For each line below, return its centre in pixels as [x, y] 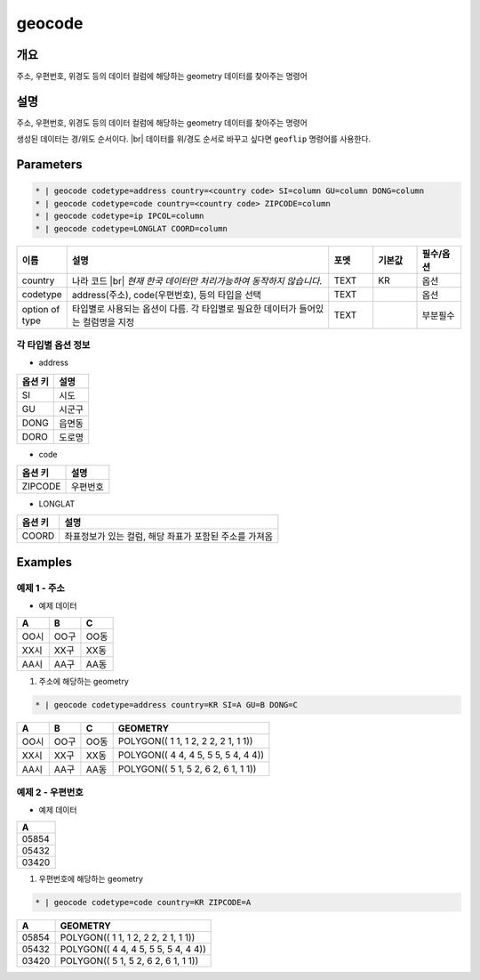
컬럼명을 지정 [108, 322]
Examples [44, 562]
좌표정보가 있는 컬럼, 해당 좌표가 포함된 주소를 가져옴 [168, 537]
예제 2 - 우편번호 [50, 792]
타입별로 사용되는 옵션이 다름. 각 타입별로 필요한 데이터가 [184, 309]
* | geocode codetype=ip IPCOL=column [120, 216]
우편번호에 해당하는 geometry [91, 879]
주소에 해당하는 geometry [84, 681]
